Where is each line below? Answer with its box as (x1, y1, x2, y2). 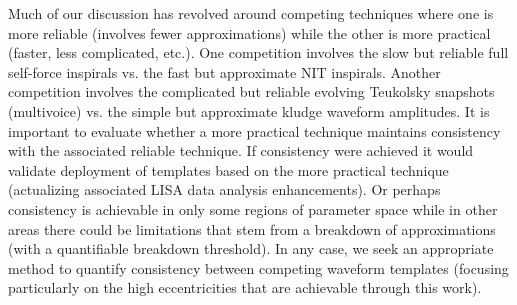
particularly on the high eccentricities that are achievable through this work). (8, 277, 482, 298)
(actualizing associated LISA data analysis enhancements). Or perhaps (8, 179, 441, 200)
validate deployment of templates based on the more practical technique (8, 159, 449, 180)
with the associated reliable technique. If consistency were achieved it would (8, 140, 474, 161)
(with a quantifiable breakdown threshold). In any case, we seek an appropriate (8, 238, 494, 259)
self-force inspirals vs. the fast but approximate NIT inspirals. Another (8, 61, 441, 82)
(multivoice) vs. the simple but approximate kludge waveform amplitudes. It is (8, 100, 490, 121)
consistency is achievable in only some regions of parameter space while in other (8, 198, 498, 219)
